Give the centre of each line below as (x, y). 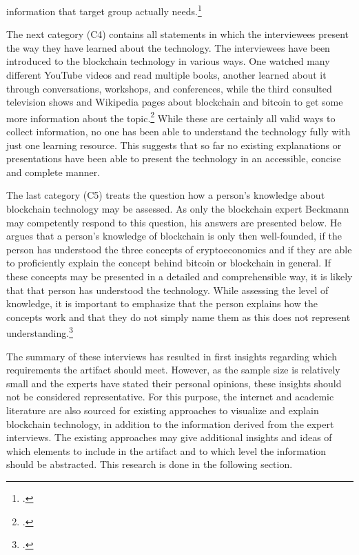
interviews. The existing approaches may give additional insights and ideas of (169, 437)
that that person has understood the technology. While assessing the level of (167, 290)
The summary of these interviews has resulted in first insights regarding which (172, 356)
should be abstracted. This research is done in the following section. (150, 464)
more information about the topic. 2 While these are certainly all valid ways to (171, 117)
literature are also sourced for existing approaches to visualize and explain (163, 410)
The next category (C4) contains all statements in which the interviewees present (178, 34)
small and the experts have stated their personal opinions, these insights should (174, 383)
